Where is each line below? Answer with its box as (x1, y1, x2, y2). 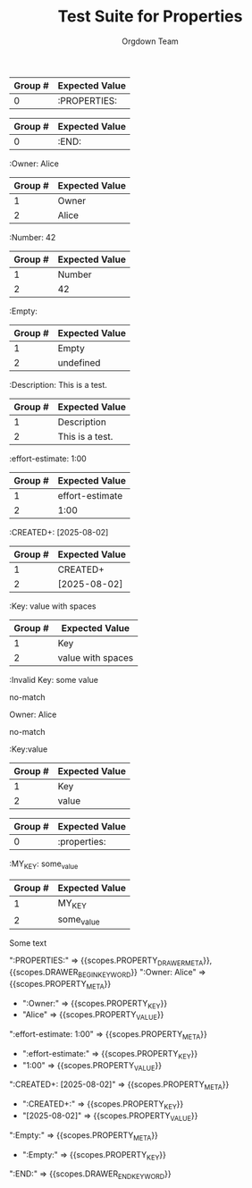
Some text (9, 938, 47, 948)
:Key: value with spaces (9, 601, 97, 611)
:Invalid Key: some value (9, 674, 99, 685)
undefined (57, 356, 101, 368)
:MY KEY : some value (9, 858, 79, 871)
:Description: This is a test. (9, 379, 107, 390)
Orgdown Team (122, 36, 179, 46)
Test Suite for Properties (57, 6, 243, 27)
